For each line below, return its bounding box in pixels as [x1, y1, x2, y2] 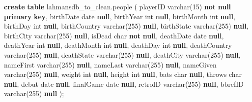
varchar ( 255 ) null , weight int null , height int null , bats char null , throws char [4, 69, 242, 79]
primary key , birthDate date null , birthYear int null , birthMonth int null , [4, 11, 235, 21]
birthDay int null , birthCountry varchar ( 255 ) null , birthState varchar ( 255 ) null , [4, 21, 249, 31]
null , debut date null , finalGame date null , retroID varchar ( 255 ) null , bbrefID [4, 78, 244, 89]
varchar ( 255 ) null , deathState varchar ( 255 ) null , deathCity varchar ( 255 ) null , [4, 49, 241, 60]
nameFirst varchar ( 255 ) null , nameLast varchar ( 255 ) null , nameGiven [4, 59, 217, 69]
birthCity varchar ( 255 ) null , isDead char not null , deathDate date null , [4, 30, 224, 40]
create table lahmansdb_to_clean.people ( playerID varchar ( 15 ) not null [4, 1, 231, 11]
